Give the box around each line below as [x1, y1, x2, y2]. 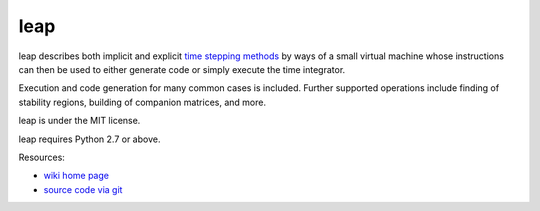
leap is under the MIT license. [18, 115, 141, 127]
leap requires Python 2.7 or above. [18, 133, 161, 145]
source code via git [43, 183, 123, 195]
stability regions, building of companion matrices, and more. [18, 96, 267, 108]
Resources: [18, 151, 65, 163]
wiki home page [43, 170, 110, 182]
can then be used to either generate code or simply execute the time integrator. [18, 63, 346, 75]
